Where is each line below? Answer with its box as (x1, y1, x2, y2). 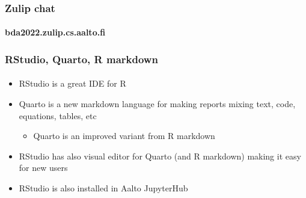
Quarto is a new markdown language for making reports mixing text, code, (19, 97, 296, 110)
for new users (19, 161, 68, 174)
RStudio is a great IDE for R (19, 77, 126, 90)
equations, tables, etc (19, 109, 97, 122)
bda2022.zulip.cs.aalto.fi (5, 26, 106, 39)
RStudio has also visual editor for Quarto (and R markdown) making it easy (19, 149, 301, 162)
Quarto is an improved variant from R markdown (33, 129, 215, 142)
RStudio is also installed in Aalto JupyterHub (19, 182, 188, 194)
